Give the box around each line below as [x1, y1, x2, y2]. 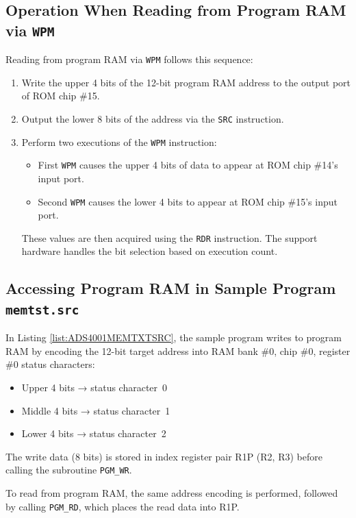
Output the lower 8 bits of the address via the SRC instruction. [21, 112, 284, 126]
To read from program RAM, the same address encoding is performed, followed [5, 486, 338, 500]
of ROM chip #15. [21, 88, 100, 103]
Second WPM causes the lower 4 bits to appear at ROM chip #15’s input [38, 194, 338, 208]
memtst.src [5, 302, 79, 317]
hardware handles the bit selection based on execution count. [21, 244, 278, 258]
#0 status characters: [5, 357, 95, 371]
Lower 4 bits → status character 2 [21, 426, 166, 441]
